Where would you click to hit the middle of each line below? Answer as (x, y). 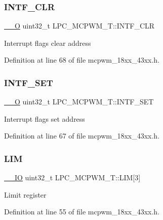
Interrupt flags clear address (48, 43)
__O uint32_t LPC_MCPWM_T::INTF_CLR (79, 26)
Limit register (25, 194)
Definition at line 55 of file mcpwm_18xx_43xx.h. (82, 212)
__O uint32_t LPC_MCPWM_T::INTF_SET (79, 102)
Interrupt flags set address (45, 118)
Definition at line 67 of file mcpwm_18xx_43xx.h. (82, 136)
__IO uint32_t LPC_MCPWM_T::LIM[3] (72, 177)
